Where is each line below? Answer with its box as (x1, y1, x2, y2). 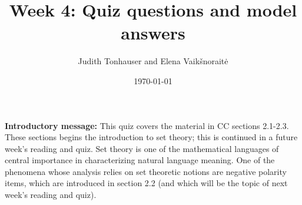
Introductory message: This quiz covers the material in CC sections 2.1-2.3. (5, 119, 289, 131)
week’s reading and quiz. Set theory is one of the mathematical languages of (5, 142, 279, 154)
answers (121, 21, 185, 45)
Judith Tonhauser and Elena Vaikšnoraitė (78, 55, 228, 67)
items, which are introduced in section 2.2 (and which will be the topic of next (5, 177, 288, 189)
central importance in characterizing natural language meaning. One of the (5, 154, 275, 166)
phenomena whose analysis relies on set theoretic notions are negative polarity (5, 165, 287, 177)
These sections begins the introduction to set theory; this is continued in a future (5, 131, 298, 143)
